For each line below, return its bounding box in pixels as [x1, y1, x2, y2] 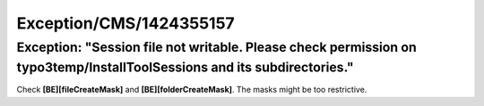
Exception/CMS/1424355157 [16, 13, 235, 33]
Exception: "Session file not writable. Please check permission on [16, 39, 417, 55]
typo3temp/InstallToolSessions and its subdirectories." [16, 59, 354, 76]
